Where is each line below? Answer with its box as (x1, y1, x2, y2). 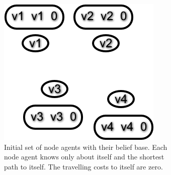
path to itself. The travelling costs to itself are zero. (4, 161, 163, 171)
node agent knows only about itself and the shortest (4, 151, 164, 162)
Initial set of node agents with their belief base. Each (4, 141, 167, 152)
